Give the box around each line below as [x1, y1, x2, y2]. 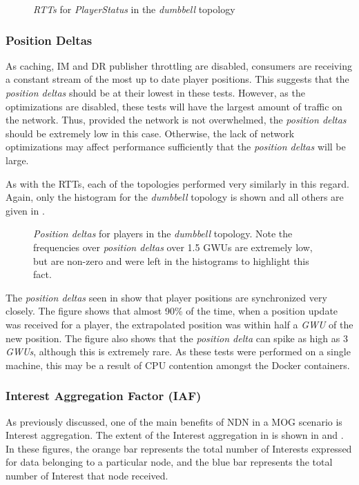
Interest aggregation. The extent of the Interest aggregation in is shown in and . [6, 428, 344, 442]
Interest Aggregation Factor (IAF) [6, 387, 202, 404]
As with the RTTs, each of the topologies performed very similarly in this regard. [6, 176, 349, 190]
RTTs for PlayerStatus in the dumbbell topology [33, 2, 235, 16]
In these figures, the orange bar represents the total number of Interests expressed [6, 441, 352, 455]
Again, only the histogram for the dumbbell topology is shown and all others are [6, 190, 344, 204]
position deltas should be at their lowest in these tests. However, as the [6, 86, 305, 99]
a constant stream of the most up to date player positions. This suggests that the [6, 72, 349, 86]
